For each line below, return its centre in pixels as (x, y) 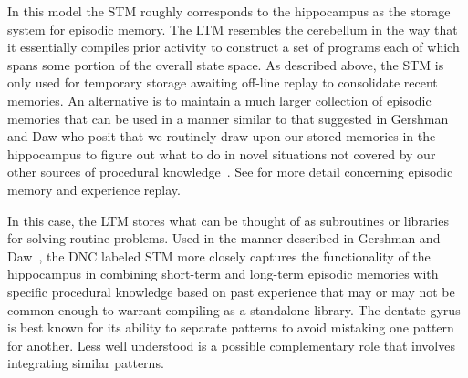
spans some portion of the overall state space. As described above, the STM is (226, 64)
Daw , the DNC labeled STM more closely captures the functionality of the (219, 255)
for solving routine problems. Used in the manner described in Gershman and (224, 238)
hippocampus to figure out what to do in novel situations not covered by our (222, 153)
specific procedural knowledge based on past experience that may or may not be (231, 291)
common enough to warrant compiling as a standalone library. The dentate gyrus (234, 309)
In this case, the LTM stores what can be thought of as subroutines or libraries (228, 220)
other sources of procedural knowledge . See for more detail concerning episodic (230, 172)
